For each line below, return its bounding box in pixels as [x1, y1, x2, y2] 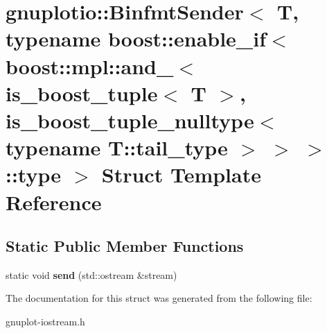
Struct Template [101, 160, 261, 189]
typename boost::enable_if [6, 24, 266, 53]
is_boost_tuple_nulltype [6, 105, 254, 134]
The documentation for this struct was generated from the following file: [6, 291, 312, 305]
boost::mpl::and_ [6, 51, 174, 80]
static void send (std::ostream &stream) [6, 267, 177, 282]
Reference [6, 187, 102, 216]
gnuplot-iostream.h [6, 314, 85, 329]
